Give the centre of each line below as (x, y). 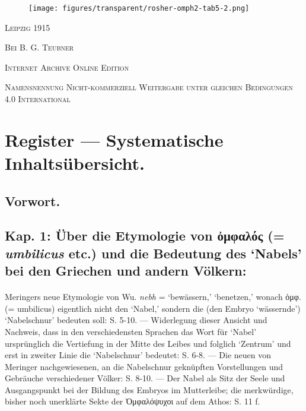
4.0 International (38, 99)
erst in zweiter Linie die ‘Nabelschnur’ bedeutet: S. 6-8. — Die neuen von (138, 355)
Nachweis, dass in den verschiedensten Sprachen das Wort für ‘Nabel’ (131, 331)
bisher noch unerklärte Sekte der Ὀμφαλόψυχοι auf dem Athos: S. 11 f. (133, 401)
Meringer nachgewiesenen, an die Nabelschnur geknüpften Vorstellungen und (144, 366)
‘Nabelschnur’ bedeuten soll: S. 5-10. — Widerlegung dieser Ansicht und (136, 320)
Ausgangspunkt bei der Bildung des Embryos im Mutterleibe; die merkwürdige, (149, 389)
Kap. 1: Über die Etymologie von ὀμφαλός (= (145, 235)
